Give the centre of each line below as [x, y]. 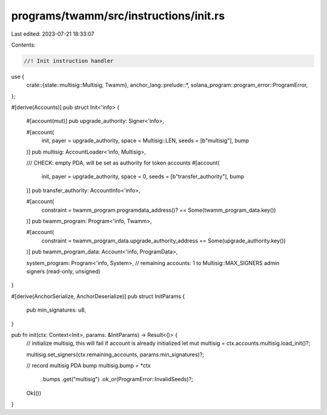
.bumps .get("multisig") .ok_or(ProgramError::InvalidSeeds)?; [117, 379]
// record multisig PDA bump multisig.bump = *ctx [88, 365]
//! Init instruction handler [69, 61]
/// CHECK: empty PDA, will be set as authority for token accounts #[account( [123, 163]
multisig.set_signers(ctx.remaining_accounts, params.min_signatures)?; [115, 355]
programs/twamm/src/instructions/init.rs [118, 16]
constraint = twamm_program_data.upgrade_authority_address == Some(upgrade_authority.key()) [163, 240]
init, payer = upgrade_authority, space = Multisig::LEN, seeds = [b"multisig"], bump [145, 141]
